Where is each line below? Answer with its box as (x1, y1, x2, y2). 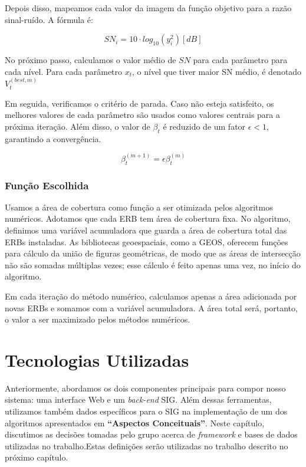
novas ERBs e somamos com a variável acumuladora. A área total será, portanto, (5, 301, 298, 314)
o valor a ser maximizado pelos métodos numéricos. (5, 313, 190, 325)
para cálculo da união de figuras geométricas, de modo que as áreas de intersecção (5, 247, 301, 259)
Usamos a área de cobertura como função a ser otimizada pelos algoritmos (5, 200, 273, 213)
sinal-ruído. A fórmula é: (5, 13, 93, 25)
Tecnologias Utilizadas (5, 347, 189, 371)
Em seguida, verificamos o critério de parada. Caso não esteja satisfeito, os (5, 97, 274, 109)
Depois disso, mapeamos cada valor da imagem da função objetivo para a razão (5, 2, 292, 14)
